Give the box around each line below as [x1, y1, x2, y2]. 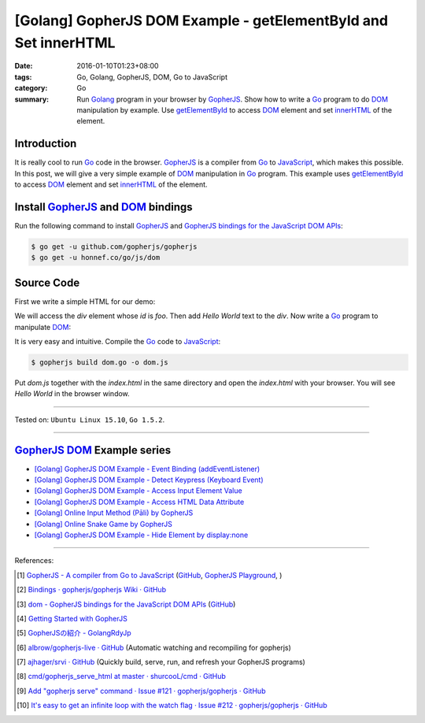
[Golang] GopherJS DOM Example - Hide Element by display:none [34, 530, 249, 539]
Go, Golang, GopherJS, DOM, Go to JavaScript [76, 72, 228, 82]
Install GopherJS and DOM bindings [14, 200, 193, 213]
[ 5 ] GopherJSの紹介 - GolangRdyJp [17, 628, 131, 638]
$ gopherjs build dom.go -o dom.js [31, 358, 168, 366]
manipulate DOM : [14, 322, 71, 332]
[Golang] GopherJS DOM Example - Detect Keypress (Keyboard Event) [34, 475, 264, 484]
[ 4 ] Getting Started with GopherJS [17, 614, 128, 623]
